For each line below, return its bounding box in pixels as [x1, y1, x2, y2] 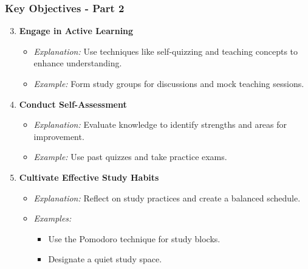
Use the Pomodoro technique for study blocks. [48, 232, 221, 245]
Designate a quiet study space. [48, 253, 162, 265]
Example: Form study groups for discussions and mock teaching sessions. [33, 77, 304, 89]
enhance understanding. [33, 57, 122, 69]
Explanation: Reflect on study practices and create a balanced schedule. [33, 191, 301, 204]
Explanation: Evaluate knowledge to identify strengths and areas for [33, 118, 287, 131]
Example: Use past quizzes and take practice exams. [33, 150, 227, 163]
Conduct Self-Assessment [19, 97, 127, 110]
